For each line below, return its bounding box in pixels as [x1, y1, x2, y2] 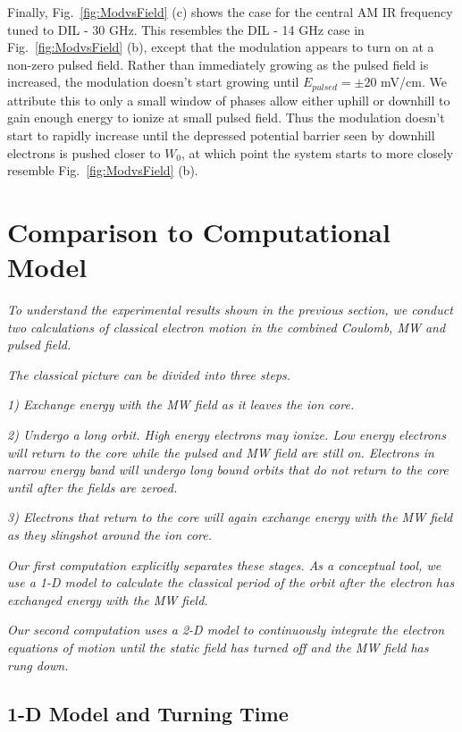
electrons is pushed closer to [7, 143, 161, 162]
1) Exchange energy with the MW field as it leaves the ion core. [7, 395, 355, 414]
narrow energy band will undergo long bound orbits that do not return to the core [7, 460, 449, 479]
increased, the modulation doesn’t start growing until [7, 72, 299, 91]
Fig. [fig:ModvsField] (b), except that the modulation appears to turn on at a [7, 38, 434, 56]
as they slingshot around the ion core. [7, 526, 213, 544]
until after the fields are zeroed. [7, 477, 178, 496]
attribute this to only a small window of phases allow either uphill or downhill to [7, 90, 450, 109]
